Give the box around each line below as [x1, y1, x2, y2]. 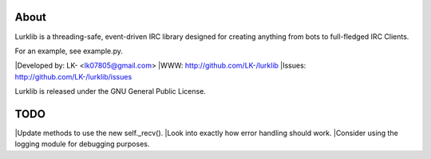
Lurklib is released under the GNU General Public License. [14, 87, 207, 96]
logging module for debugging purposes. [14, 139, 150, 149]
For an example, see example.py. [14, 46, 124, 56]
